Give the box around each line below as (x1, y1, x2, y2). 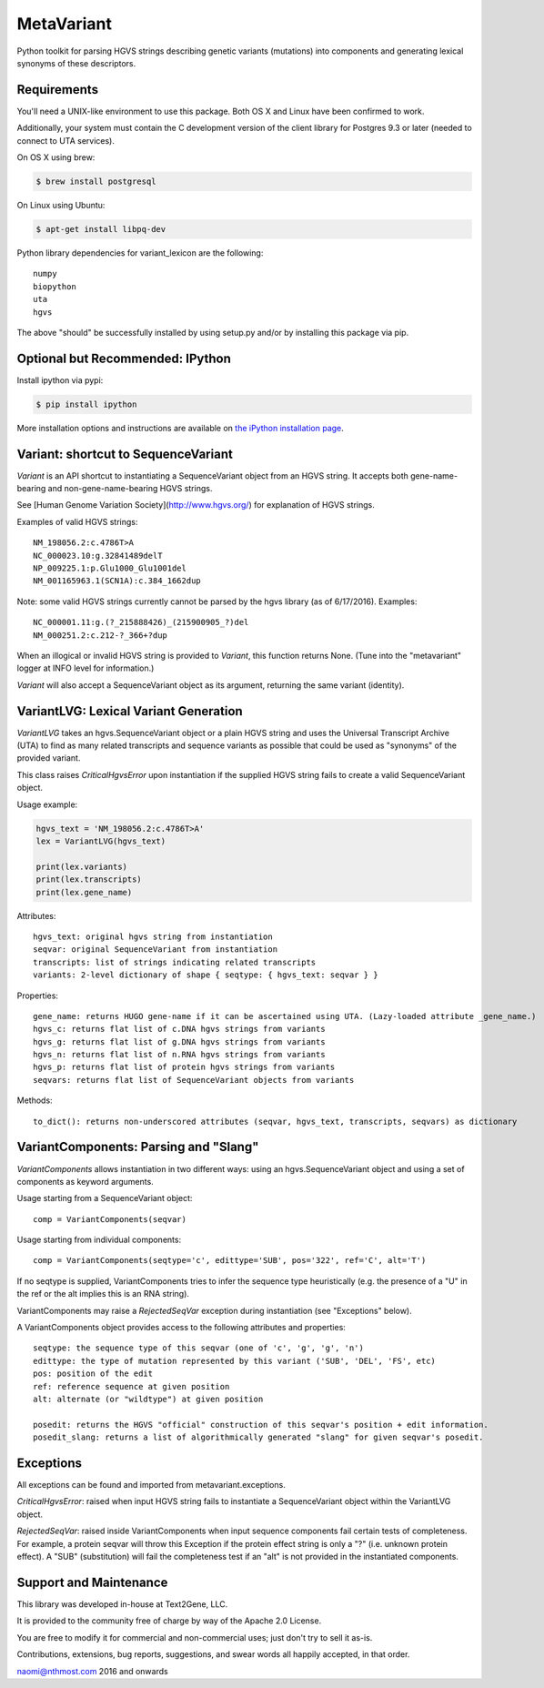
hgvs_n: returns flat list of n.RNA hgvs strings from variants (33, 1049, 327, 1060)
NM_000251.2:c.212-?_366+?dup (33, 630, 168, 641)
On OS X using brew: (16, 152, 96, 163)
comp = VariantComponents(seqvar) (33, 1214, 186, 1224)
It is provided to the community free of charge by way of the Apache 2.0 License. (16, 1615, 322, 1626)
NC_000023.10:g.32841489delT (33, 551, 163, 561)
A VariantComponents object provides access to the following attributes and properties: (16, 1322, 346, 1333)
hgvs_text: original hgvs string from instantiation (33, 931, 273, 942)
